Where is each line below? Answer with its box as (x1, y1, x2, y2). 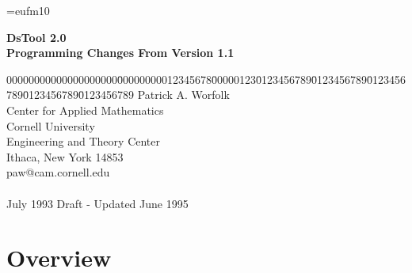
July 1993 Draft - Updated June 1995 (6, 195, 189, 211)
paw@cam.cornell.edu (6, 164, 110, 180)
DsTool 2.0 (6, 28, 67, 45)
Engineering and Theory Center (6, 133, 160, 150)
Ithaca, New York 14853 (6, 148, 124, 165)
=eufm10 (6, 2, 50, 18)
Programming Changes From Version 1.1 (6, 44, 235, 61)
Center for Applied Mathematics (6, 101, 164, 118)
